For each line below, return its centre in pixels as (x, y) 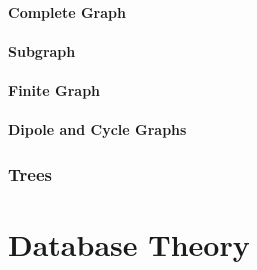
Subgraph (42, 50)
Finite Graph (54, 89)
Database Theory (129, 243)
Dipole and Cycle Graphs (97, 129)
